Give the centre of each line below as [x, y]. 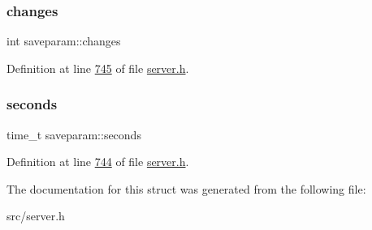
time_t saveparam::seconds [74, 134]
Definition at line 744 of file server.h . [98, 162]
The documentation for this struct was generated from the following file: [186, 188]
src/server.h [36, 216]
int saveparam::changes [64, 41]
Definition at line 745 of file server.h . [98, 68]
